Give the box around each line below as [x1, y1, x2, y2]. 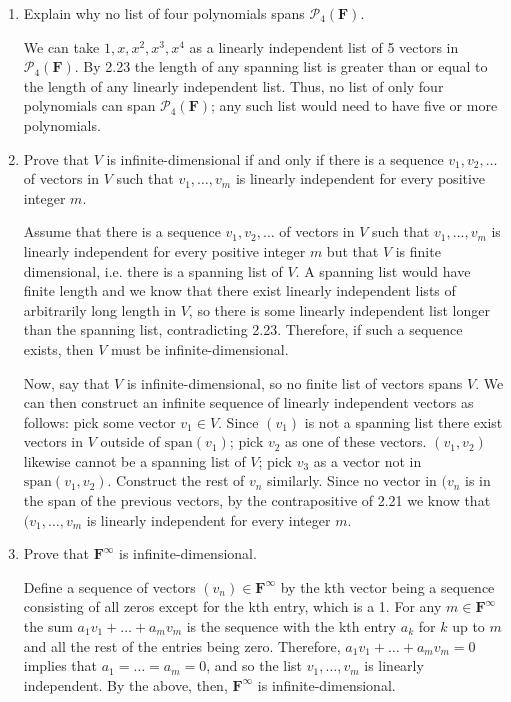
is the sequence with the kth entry [186, 616, 397, 637]
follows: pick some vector [23, 411, 176, 432]
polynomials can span [23, 95, 156, 116]
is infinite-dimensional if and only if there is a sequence [106, 148, 444, 169]
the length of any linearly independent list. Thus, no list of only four [23, 75, 444, 96]
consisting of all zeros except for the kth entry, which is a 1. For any [23, 596, 442, 617]
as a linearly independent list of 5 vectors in [189, 36, 459, 57]
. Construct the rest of [107, 470, 245, 491]
